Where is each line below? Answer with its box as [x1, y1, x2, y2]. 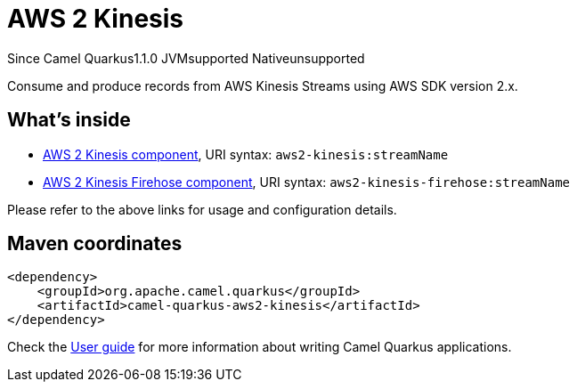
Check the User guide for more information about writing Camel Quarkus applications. [7, 339, 512, 355]
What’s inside [7, 109, 131, 132]
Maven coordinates [7, 232, 183, 255]
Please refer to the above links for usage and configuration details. [7, 201, 397, 217]
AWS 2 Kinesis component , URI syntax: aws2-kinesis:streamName [43, 146, 449, 162]
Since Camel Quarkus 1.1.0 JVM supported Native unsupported [7, 50, 365, 66]
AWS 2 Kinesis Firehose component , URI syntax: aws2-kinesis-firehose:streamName [43, 174, 571, 190]
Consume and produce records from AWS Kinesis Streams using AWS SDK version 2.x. [7, 77, 518, 93]
